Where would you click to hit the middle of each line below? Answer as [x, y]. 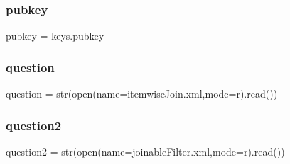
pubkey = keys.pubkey [55, 36]
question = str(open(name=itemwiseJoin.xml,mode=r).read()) [142, 94]
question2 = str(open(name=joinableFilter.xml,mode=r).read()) [145, 151]
